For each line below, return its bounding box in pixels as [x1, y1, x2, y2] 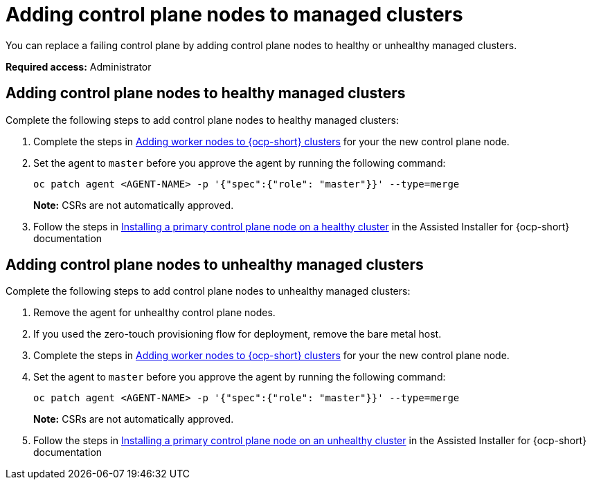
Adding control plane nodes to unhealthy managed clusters [6, 256, 424, 274]
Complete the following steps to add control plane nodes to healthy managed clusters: [6, 113, 399, 126]
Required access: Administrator [6, 60, 152, 73]
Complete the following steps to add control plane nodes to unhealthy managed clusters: [6, 285, 411, 298]
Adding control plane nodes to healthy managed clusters [6, 84, 406, 102]
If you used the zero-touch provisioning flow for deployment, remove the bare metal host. [33, 328, 442, 340]
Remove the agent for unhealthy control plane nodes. [33, 306, 276, 319]
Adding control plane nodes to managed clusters [6, 3, 463, 26]
